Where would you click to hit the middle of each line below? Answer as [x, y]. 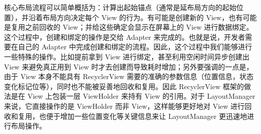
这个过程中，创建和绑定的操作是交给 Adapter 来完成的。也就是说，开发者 [125, 37]
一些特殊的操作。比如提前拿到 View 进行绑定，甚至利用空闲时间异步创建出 [127, 56]
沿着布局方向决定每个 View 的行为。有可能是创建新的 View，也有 [136, 17]
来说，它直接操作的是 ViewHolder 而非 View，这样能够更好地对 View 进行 [124, 106]
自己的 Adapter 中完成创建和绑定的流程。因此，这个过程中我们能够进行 [135, 47]
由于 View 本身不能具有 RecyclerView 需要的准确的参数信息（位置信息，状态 [129, 76]
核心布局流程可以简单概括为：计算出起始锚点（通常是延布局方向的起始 [120, 7]
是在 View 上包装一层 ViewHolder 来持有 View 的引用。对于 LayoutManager [133, 96]
